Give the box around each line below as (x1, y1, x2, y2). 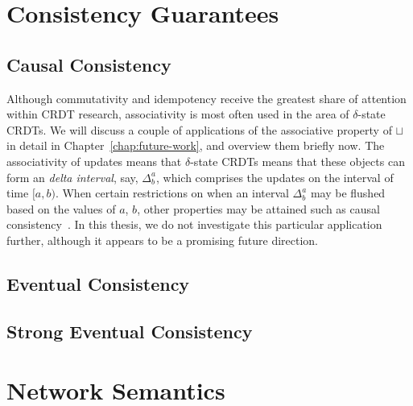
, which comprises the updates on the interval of (156, 168, 394, 185)
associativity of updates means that (6, 152, 182, 169)
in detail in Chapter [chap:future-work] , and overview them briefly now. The (6, 137, 385, 154)
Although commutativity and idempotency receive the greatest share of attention (6, 89, 407, 106)
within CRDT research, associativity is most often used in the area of (6, 106, 349, 122)
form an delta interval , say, (6, 168, 138, 185)
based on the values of (6, 200, 116, 217)
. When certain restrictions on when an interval (55, 184, 289, 201)
